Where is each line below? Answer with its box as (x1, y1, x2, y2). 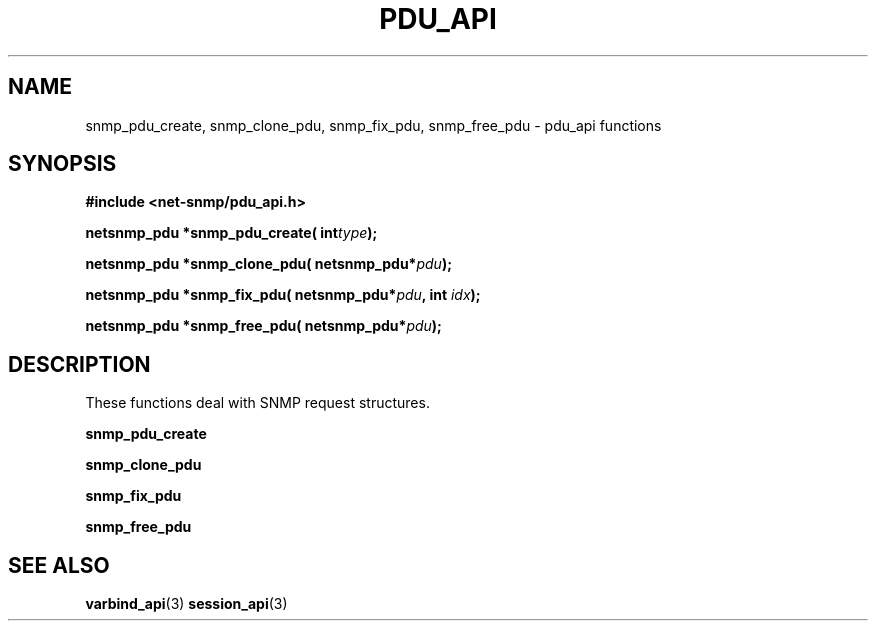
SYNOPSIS (8, 151, 117, 177)
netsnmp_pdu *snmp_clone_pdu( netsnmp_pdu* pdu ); (85, 255, 452, 273)
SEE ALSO (8, 552, 110, 578)
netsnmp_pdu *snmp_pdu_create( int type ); (85, 224, 378, 242)
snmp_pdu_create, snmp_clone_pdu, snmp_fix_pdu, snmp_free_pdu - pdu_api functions (85, 116, 662, 134)
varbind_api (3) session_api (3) (85, 595, 288, 613)
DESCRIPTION (8, 351, 151, 377)
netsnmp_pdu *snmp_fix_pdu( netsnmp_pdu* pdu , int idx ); (85, 286, 481, 304)
